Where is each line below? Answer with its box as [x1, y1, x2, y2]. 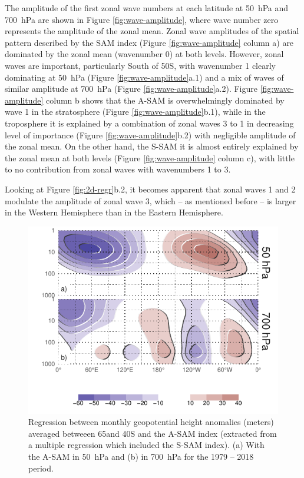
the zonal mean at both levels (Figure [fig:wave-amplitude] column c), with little [5, 151, 295, 164]
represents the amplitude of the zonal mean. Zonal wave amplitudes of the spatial [5, 25, 299, 37]
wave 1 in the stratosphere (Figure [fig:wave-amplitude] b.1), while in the [5, 105, 266, 118]
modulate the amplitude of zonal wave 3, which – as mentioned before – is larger [5, 194, 296, 207]
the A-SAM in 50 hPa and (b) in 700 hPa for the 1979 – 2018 [28, 450, 254, 463]
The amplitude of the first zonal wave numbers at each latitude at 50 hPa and [5, 2, 289, 14]
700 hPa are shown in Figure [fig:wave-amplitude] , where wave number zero [5, 13, 279, 25]
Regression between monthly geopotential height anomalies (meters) [28, 416, 274, 428]
